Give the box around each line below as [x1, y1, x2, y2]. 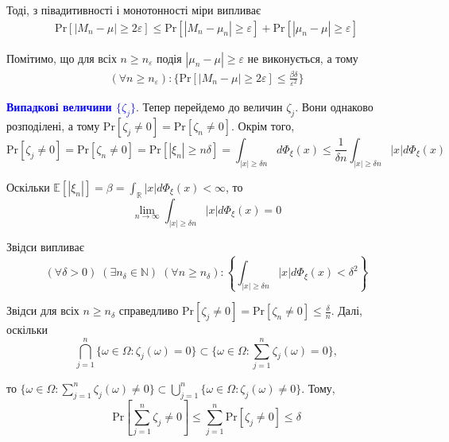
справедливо [118, 302, 179, 319]
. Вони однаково [295, 99, 374, 115]
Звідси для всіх [6, 302, 79, 319]
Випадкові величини [6, 99, 112, 115]
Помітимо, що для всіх [6, 49, 117, 66]
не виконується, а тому [247, 49, 358, 66]
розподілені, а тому [6, 117, 100, 134]
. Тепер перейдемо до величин [136, 99, 283, 115]
